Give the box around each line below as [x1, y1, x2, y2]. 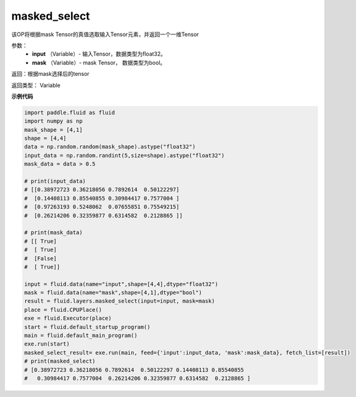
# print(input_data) [24, 178, 86, 184]
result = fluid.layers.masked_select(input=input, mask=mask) [24, 298, 215, 304]
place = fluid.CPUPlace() [24, 306, 102, 313]
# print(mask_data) [24, 229, 83, 236]
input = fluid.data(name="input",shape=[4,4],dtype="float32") [24, 281, 219, 287]
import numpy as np [24, 118, 83, 125]
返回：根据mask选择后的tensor [11, 70, 90, 78]
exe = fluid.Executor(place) [24, 315, 112, 322]
